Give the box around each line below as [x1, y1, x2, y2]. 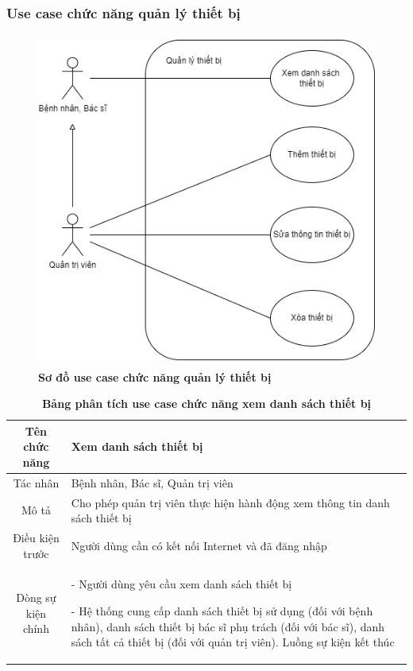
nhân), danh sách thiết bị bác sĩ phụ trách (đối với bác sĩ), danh [71, 618, 385, 634]
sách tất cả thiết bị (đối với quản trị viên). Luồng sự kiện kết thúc [71, 634, 395, 650]
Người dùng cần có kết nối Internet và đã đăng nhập [71, 537, 327, 553]
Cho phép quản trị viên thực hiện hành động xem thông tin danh [71, 494, 390, 510]
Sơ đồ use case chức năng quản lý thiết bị [38, 368, 272, 385]
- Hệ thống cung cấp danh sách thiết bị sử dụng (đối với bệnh [71, 603, 373, 619]
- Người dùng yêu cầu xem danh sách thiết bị [71, 576, 292, 592]
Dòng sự [16, 589, 56, 606]
